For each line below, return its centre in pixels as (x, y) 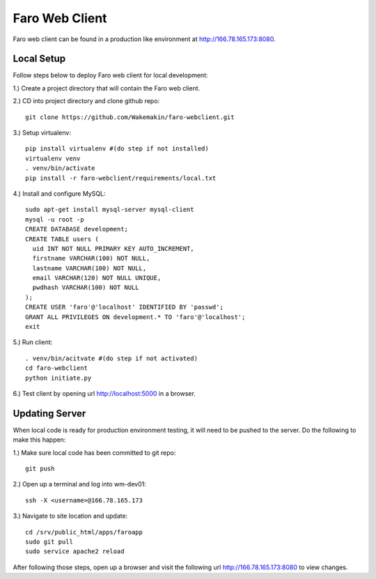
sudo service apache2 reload (75, 551)
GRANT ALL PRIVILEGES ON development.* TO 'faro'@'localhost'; (135, 317)
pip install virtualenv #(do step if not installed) (117, 149)
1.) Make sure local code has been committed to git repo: (94, 452)
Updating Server (49, 414)
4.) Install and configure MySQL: (59, 193)
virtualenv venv (53, 158)
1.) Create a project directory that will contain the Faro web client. (107, 88)
